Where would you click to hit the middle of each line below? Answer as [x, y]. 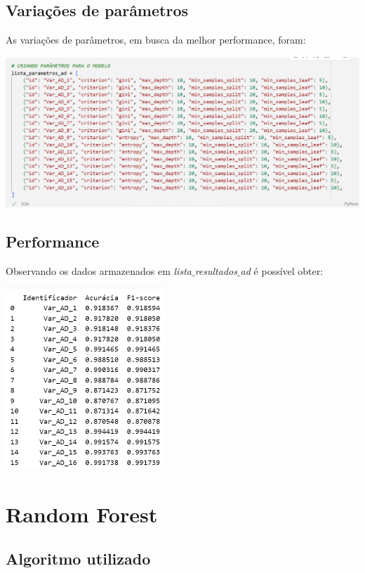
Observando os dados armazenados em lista [99, 270]
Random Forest [82, 514]
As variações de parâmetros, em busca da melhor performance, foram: [156, 40]
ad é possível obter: [282, 270]
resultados [216, 270]
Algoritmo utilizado [78, 559]
